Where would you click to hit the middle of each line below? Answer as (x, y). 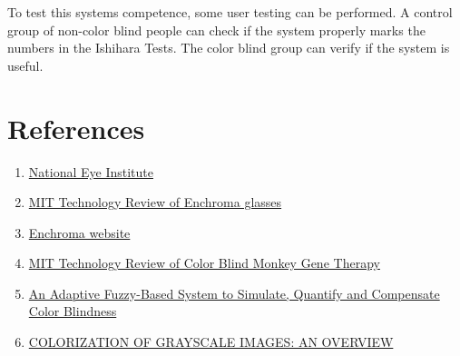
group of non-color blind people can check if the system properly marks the (216, 30)
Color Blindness (73, 311)
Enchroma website (79, 232)
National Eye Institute (91, 171)
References (76, 128)
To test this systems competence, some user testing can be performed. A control (230, 12)
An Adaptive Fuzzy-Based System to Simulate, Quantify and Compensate (234, 293)
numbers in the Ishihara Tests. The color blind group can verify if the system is (229, 48)
